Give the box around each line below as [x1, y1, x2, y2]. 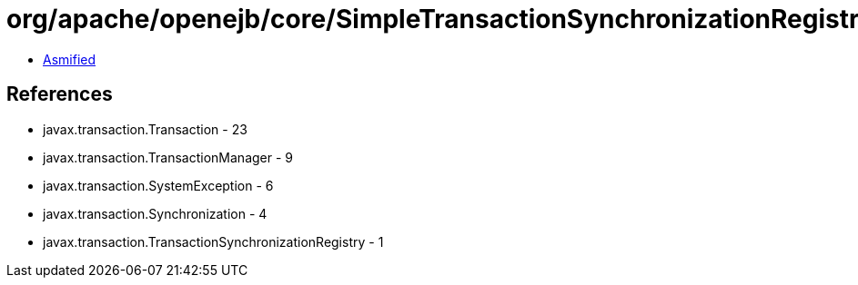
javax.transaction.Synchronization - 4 [43, 205, 267, 221]
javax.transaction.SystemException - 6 [43, 177, 274, 193]
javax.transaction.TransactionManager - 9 [43, 149, 294, 165]
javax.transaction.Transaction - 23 [43, 121, 247, 137]
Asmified [43, 51, 96, 67]
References [6, 83, 113, 106]
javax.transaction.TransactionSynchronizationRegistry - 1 [43, 233, 384, 250]
